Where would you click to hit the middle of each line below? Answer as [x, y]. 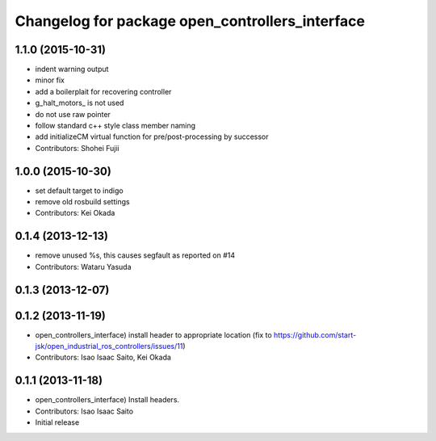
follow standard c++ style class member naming [115, 126]
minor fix [50, 80]
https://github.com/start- [315, 334]
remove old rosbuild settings [82, 202]
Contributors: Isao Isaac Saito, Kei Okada [103, 357]
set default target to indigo [80, 191]
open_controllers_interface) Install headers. [107, 400]
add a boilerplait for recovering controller [103, 91]
